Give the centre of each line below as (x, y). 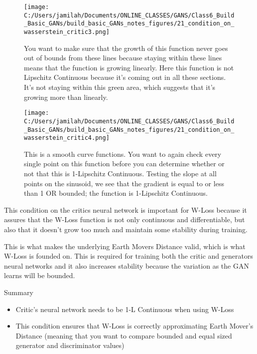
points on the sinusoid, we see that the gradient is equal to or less (124, 183)
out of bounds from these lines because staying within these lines (123, 58)
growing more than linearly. (66, 97)
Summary (19, 292)
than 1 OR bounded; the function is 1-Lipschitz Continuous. (116, 193)
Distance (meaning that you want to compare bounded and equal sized (124, 335)
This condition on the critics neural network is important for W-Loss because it (126, 209)
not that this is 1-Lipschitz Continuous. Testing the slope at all (120, 173)
